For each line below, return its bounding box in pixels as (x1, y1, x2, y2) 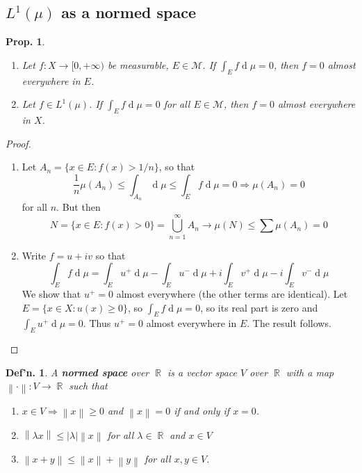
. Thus (83, 316, 111, 330)
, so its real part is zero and (200, 300, 318, 314)
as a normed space (61, 1, 196, 23)
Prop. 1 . (6, 34, 45, 49)
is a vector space (167, 364, 237, 379)
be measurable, (107, 57, 169, 72)
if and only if (174, 403, 230, 418)
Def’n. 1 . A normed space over (6, 364, 149, 379)
